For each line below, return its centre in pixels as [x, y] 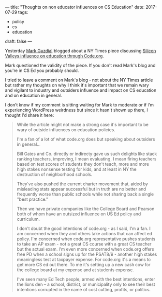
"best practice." [32, 199]
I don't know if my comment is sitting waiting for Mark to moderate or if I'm [79, 105]
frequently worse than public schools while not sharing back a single [85, 194]
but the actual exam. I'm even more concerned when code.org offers [85, 249]
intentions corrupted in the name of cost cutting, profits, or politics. [84, 289]
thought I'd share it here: [29, 115]
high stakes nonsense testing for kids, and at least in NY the [77, 169]
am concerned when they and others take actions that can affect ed [84, 234]
